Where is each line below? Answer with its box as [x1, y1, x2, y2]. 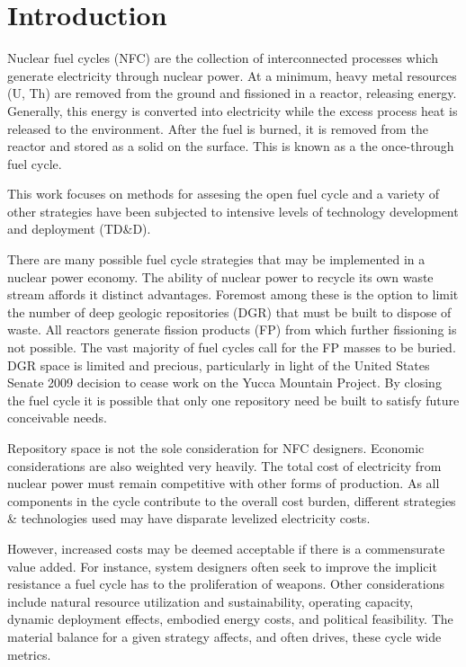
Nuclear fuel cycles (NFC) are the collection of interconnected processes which [7, 49, 438, 67]
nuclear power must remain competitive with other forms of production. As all [7, 474, 440, 493]
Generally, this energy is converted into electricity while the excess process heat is [7, 101, 458, 120]
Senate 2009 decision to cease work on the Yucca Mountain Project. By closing [7, 373, 442, 392]
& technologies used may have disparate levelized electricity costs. [7, 509, 371, 528]
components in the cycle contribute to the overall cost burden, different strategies [7, 491, 456, 510]
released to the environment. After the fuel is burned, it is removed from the [7, 119, 428, 138]
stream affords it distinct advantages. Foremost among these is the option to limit [7, 285, 459, 304]
